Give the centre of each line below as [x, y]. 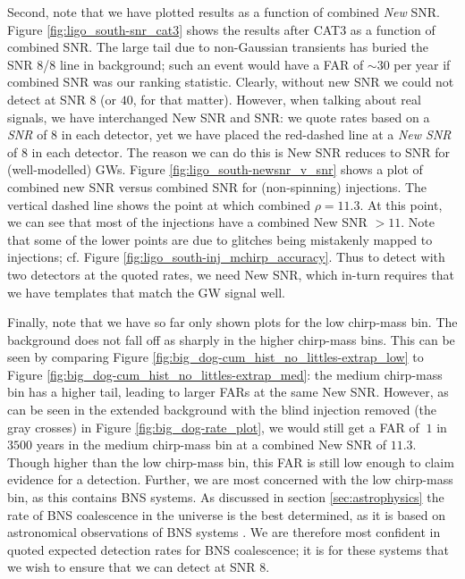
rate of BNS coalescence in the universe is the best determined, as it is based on [227, 514]
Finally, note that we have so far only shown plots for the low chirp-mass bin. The [232, 322]
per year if [422, 64]
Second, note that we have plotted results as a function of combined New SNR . [224, 12]
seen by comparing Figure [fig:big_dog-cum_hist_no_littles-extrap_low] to [216, 357]
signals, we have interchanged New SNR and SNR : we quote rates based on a [219, 117]
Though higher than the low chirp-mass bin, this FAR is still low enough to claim [231, 462]
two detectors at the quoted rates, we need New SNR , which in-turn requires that [231, 274]
